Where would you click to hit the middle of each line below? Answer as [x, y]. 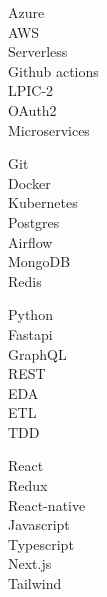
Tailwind [35, 583]
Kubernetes [43, 202]
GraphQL [37, 353]
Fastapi [30, 333]
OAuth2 [32, 109]
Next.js [30, 563]
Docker [29, 182]
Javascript [39, 524]
